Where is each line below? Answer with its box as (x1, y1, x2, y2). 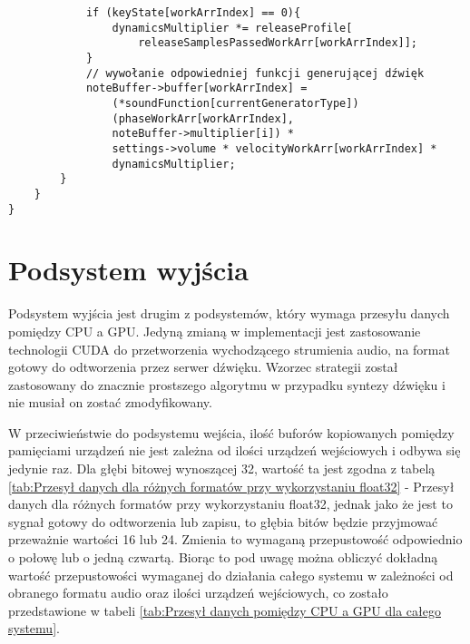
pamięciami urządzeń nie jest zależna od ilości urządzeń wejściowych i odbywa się (8, 441, 461, 460)
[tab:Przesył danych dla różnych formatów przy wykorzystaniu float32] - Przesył (8, 476, 455, 495)
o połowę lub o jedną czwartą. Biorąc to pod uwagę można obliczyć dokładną (8, 548, 438, 567)
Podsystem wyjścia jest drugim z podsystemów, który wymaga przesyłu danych (8, 304, 450, 323)
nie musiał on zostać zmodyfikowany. (8, 393, 212, 412)
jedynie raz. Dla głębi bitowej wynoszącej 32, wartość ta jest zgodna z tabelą (8, 459, 436, 478)
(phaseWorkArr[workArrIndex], (112, 112, 294, 125)
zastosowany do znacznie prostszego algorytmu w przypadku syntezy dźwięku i (8, 375, 446, 394)
